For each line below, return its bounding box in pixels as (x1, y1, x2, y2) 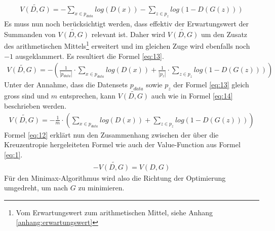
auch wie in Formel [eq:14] (151, 90, 233, 101)
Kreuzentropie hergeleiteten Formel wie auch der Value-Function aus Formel (4, 139, 241, 150)
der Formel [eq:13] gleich (173, 79, 249, 90)
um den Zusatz (201, 28, 248, 39)
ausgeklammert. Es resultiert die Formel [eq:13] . (15, 50, 164, 61)
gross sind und (4, 90, 49, 101)
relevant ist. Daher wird (91, 28, 166, 39)
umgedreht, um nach (4, 182, 68, 193)
